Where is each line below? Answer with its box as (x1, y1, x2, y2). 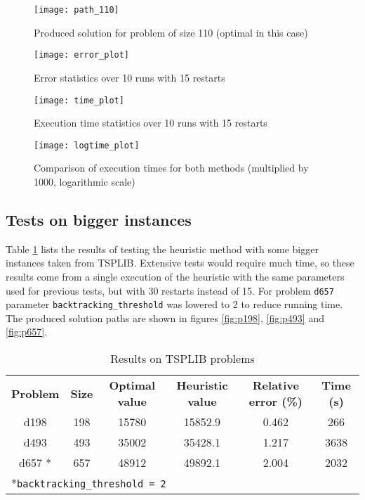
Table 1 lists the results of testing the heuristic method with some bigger (6, 241, 319, 256)
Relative (252, 377, 299, 394)
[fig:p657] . (6, 324, 48, 339)
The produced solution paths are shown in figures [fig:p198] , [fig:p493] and (6, 310, 324, 325)
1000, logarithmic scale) (34, 174, 135, 188)
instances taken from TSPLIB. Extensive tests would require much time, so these (6, 255, 354, 270)
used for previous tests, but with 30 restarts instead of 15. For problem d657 (6, 283, 334, 297)
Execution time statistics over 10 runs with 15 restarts (34, 115, 267, 130)
